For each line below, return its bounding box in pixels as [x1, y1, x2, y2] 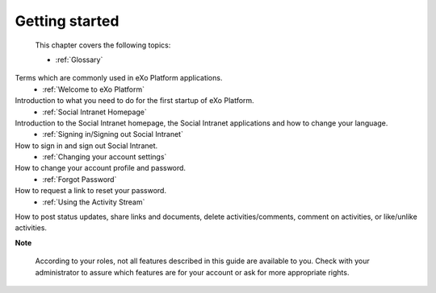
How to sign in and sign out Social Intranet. [15, 141, 158, 151]
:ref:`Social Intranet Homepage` [42, 107, 147, 117]
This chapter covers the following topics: [35, 40, 171, 50]
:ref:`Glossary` [55, 55, 103, 64]
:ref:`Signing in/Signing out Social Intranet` [42, 130, 183, 139]
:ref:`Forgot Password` [42, 174, 117, 184]
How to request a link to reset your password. [15, 186, 167, 196]
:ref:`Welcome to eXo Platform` [42, 85, 145, 94]
